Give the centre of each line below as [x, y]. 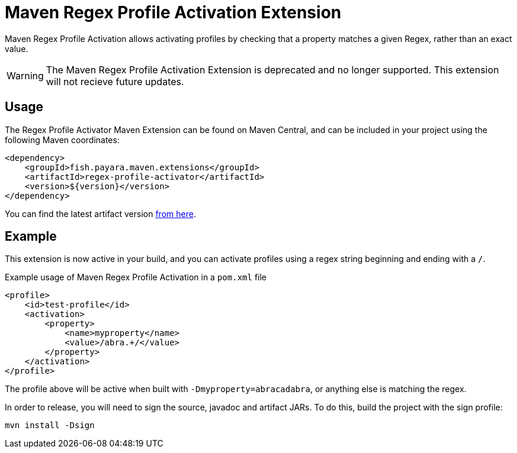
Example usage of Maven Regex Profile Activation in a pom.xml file [136, 277]
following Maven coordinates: [62, 140]
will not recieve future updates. [115, 81]
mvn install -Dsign [50, 426]
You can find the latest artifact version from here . [100, 213]
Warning [25, 75]
